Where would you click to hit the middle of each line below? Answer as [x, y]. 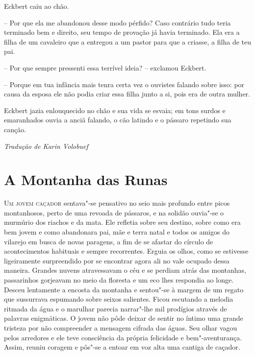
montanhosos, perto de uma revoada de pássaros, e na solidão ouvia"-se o [114, 212]
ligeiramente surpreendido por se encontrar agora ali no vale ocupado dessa [117, 260]
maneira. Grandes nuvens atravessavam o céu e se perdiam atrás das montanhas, [125, 270]
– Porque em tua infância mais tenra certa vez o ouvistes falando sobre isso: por [124, 84]
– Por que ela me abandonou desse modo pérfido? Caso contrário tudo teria [117, 22]
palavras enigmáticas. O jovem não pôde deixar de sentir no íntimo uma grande [124, 318]
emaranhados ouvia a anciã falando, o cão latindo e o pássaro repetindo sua [118, 120]
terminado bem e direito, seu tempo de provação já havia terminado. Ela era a [122, 32]
